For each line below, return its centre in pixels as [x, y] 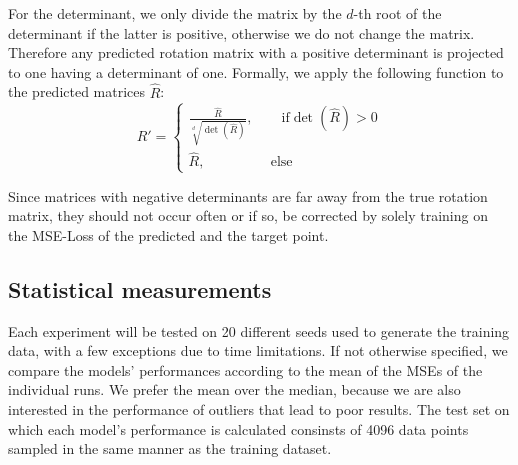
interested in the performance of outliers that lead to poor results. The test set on [259, 409]
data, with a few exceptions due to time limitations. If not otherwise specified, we [258, 350]
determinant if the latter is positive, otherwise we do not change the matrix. [241, 32]
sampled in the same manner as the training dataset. [170, 448]
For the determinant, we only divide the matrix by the [175, 13]
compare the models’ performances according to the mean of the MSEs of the [245, 369]
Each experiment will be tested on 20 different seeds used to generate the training [259, 330]
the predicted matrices [77, 91]
